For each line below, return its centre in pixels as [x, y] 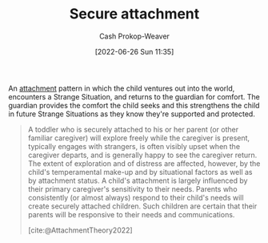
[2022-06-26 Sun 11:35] [134, 51]
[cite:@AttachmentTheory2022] [80, 230]
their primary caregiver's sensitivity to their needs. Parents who [132, 188]
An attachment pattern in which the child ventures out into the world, [122, 88]
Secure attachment [134, 14]
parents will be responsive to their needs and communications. [131, 214]
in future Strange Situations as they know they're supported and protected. [132, 114]
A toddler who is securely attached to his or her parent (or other [133, 129]
